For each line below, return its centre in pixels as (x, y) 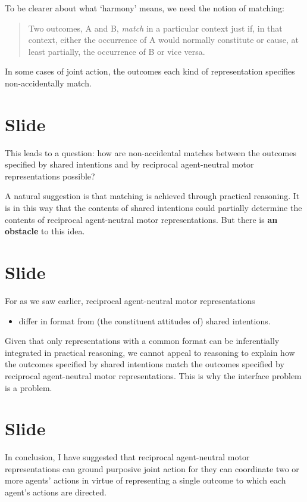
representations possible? (50, 176)
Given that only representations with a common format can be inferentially (142, 341)
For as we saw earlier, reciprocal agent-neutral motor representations (130, 300)
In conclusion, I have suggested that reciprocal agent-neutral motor (127, 457)
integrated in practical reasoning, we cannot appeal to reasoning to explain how (150, 352)
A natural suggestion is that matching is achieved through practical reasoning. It (152, 196)
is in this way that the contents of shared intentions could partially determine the (153, 208)
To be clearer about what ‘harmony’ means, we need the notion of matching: (145, 8)
